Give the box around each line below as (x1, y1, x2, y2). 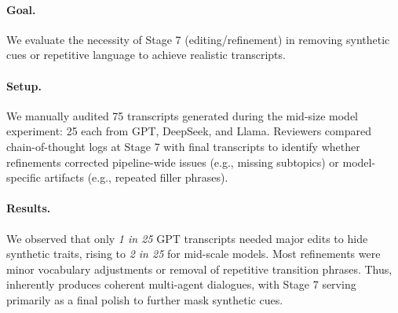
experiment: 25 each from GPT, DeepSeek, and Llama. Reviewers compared (6, 123, 372, 139)
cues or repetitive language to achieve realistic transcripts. (6, 46, 286, 63)
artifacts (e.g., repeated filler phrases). (44, 169, 228, 186)
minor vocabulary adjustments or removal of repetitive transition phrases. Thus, (6, 260, 393, 277)
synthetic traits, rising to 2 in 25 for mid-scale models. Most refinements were (6, 245, 381, 262)
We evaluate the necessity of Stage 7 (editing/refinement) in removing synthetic (6, 31, 390, 47)
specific (6, 169, 42, 186)
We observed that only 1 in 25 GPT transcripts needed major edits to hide (6, 230, 368, 246)
